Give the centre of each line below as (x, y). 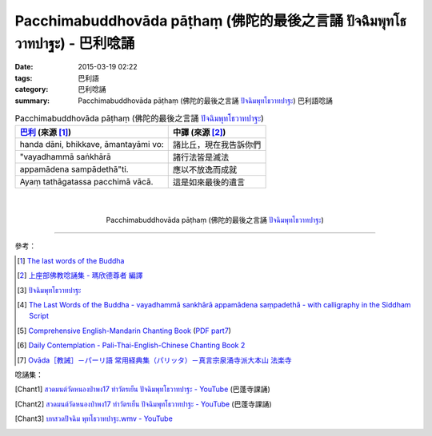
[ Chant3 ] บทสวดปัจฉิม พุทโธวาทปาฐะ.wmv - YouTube (94, 418)
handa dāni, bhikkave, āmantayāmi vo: (92, 145)
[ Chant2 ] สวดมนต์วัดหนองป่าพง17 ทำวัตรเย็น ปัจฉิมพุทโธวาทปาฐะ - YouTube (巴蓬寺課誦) (143, 404)
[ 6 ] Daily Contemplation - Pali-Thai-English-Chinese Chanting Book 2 (131, 345)
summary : (32, 101)
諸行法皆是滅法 (201, 157)
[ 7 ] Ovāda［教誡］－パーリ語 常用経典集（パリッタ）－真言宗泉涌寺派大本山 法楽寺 (154, 360)
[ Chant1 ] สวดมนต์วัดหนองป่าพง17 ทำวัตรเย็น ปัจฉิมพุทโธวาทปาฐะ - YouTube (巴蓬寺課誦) (143, 389)
